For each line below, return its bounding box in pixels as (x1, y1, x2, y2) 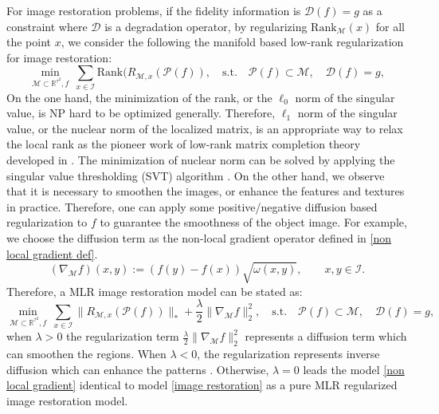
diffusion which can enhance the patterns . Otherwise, (6, 361, 269, 377)
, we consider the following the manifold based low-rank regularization (61, 34, 404, 50)
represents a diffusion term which (245, 328, 407, 345)
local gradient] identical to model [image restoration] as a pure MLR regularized (6, 377, 398, 393)
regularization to (6, 214, 88, 231)
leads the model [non (303, 361, 405, 377)
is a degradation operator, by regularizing (104, 18, 308, 34)
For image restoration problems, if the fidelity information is (6, 2, 301, 18)
